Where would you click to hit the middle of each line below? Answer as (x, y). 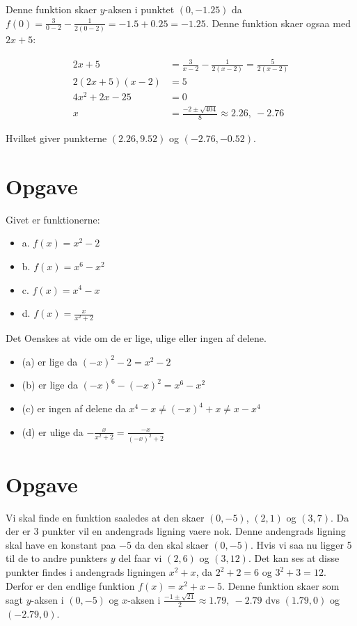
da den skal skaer (172, 544)
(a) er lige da (50, 361)
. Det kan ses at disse (294, 558)
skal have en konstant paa (61, 544)
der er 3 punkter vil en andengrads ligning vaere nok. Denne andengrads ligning (176, 531)
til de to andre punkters (57, 558)
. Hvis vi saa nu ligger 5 (301, 544)
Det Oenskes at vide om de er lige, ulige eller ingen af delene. (136, 338)
